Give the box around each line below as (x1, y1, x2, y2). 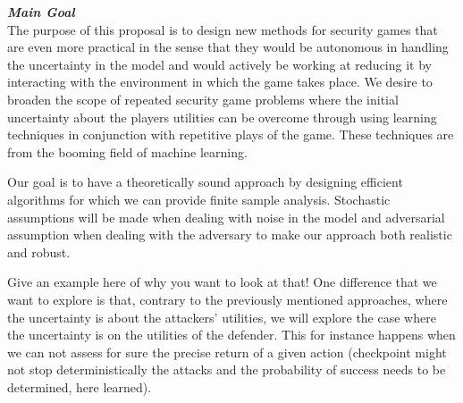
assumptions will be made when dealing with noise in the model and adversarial (7, 207, 445, 226)
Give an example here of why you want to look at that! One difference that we (7, 273, 437, 291)
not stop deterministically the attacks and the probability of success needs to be (7, 360, 446, 379)
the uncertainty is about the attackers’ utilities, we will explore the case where (7, 307, 436, 326)
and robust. (7, 242, 71, 261)
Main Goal (7, 3, 75, 21)
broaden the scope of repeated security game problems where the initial (7, 89, 399, 108)
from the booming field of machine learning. (7, 142, 248, 161)
